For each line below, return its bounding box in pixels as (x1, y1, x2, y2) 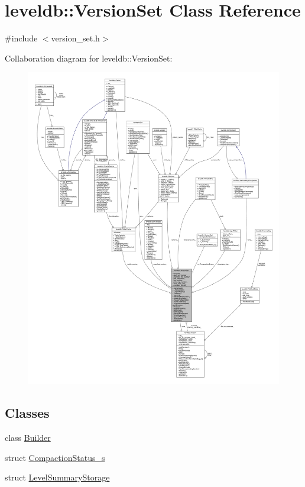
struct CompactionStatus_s (5, 451, 105, 463)
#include (5, 32, 38, 44)
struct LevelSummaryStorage (5, 471, 110, 483)
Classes (5, 404, 50, 422)
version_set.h (51, 32, 100, 44)
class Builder (5, 431, 51, 444)
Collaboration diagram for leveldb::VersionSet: (5, 51, 173, 64)
